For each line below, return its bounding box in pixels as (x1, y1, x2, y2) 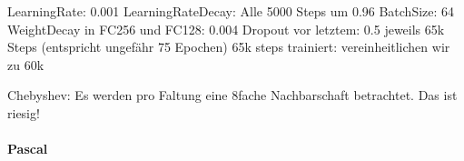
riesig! (7, 103, 40, 122)
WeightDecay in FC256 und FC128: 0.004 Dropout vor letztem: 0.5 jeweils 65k (7, 19, 445, 38)
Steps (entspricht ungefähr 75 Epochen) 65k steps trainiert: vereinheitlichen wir (7, 37, 450, 56)
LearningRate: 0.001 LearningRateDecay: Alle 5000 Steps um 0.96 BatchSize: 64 (7, 2, 455, 20)
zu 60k (7, 55, 44, 74)
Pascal (7, 139, 48, 158)
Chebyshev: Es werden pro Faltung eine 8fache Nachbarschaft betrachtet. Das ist (7, 86, 458, 105)
